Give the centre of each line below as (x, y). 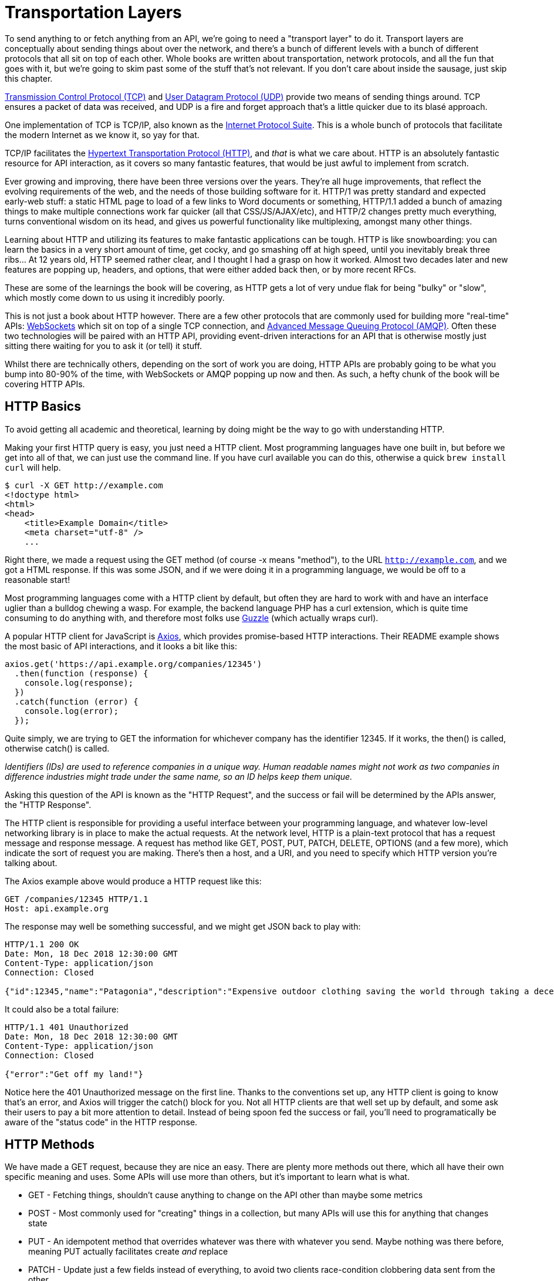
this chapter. (29, 78)
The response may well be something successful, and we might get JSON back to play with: (183, 926)
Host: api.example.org (57, 908)
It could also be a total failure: (62, 1009)
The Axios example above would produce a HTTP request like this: (133, 881)
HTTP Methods (50, 1145)
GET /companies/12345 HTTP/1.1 (77, 899)
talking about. (31, 863)
